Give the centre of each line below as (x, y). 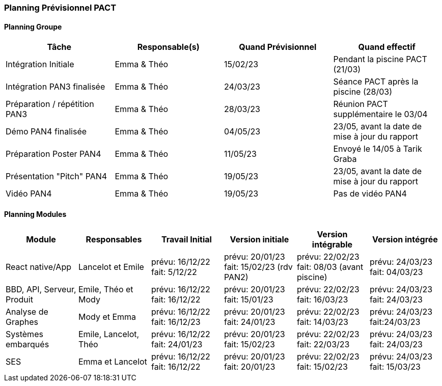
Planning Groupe (33, 26)
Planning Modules (35, 214)
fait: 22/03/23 (323, 344)
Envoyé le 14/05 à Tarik (378, 149)
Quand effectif (387, 47)
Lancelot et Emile (111, 267)
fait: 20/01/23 (250, 367)
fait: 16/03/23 (322, 300)
